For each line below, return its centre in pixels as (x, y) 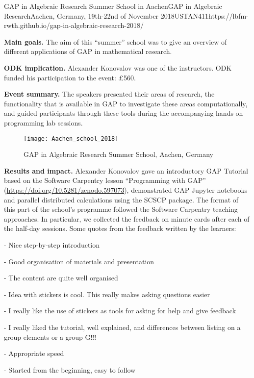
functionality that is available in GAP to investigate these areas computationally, (126, 103)
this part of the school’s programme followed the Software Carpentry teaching (121, 209)
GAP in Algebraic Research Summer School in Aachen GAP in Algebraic (113, 6)
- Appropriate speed (34, 353)
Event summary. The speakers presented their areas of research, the (109, 94)
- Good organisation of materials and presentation (79, 261)
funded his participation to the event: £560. (70, 77)
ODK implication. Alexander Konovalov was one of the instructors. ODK (118, 67)
